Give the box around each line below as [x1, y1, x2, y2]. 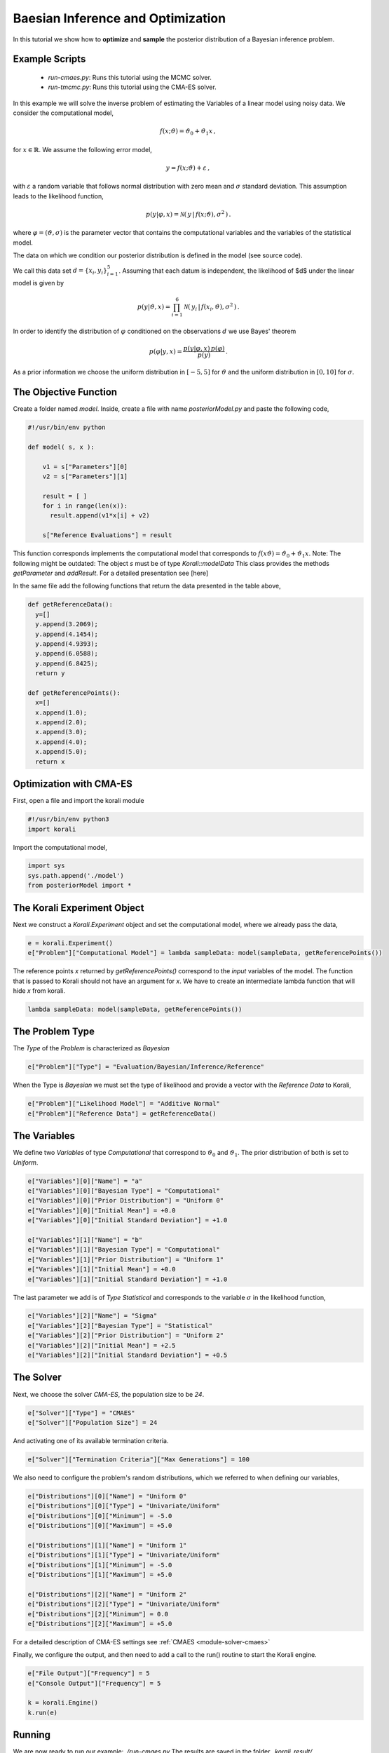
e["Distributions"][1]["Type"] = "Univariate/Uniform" [27, 1551, 220, 1559]
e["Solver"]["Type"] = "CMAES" [27, 1409, 136, 1416]
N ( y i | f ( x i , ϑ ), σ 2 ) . [183, 302, 240, 313]
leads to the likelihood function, [13, 191, 104, 200]
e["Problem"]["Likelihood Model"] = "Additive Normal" [27, 1099, 220, 1108]
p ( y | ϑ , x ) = [137, 303, 171, 311]
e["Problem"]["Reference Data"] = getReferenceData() [27, 1109, 217, 1118]
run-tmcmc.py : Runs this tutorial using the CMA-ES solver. [48, 83, 217, 91]
